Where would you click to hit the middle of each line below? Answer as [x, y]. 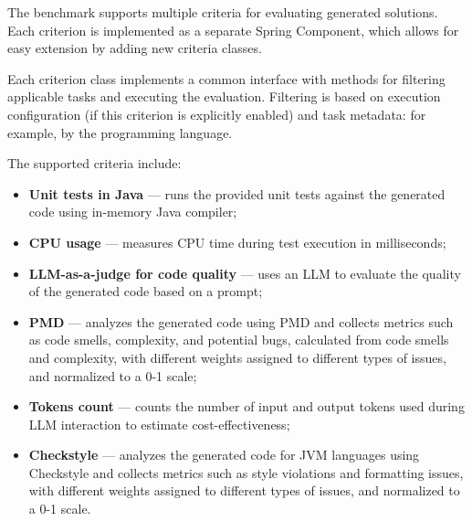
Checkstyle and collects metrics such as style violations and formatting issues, [246, 472]
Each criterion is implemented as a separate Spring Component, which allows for [233, 30]
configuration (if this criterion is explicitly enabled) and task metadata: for [217, 114]
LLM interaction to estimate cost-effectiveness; [159, 424]
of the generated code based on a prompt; [146, 291]
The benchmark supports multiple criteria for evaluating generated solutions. [223, 12]
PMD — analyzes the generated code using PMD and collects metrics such [241, 321]
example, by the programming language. [120, 132]
